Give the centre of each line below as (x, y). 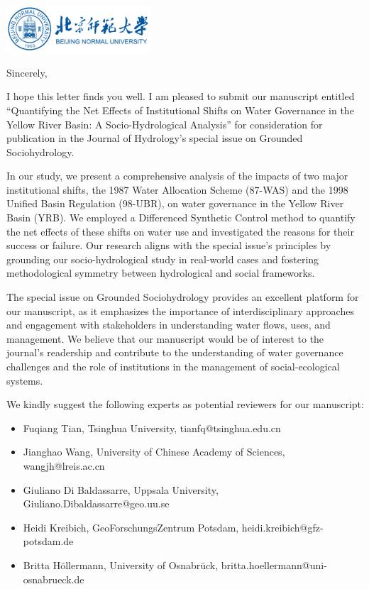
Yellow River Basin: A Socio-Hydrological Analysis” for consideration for (165, 124)
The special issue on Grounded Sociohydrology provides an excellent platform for (183, 297)
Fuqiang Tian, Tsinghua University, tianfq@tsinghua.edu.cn (152, 428)
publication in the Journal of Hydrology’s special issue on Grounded (155, 138)
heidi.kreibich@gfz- (282, 527)
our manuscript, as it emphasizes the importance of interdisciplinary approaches (180, 310)
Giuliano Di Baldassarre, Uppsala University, (121, 489)
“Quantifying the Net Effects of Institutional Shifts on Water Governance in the (180, 110)
